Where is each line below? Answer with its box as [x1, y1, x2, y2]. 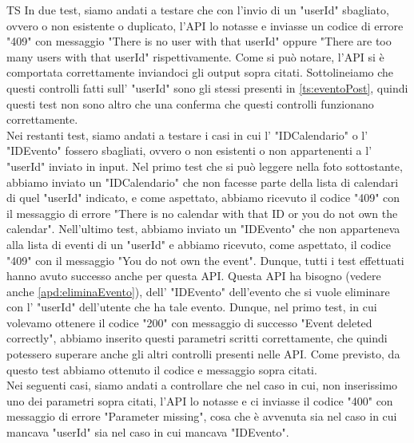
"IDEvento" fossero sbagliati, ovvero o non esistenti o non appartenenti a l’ [6, 142, 372, 159]
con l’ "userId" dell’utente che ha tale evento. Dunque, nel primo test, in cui [6, 299, 377, 315]
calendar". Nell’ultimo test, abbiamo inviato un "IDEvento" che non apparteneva [6, 220, 400, 237]
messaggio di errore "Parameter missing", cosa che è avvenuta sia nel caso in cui [6, 408, 397, 425]
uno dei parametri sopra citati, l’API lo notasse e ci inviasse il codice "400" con [6, 392, 393, 409]
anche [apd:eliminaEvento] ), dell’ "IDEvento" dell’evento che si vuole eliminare [6, 283, 390, 299]
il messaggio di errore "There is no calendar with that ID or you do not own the [6, 204, 398, 221]
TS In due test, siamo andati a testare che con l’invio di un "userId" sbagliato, [6, 2, 389, 18]
